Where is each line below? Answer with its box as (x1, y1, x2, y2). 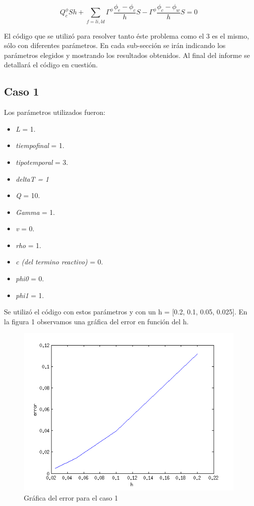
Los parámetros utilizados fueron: (4, 107, 105, 117)
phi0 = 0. (15, 273, 44, 284)
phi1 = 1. (15, 290, 44, 300)
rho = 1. (15, 240, 42, 250)
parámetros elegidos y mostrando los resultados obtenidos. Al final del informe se (4, 50, 250, 60)
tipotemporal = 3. (15, 156, 68, 167)
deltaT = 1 (15, 173, 49, 184)
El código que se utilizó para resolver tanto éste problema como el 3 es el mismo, (4, 30, 249, 41)
